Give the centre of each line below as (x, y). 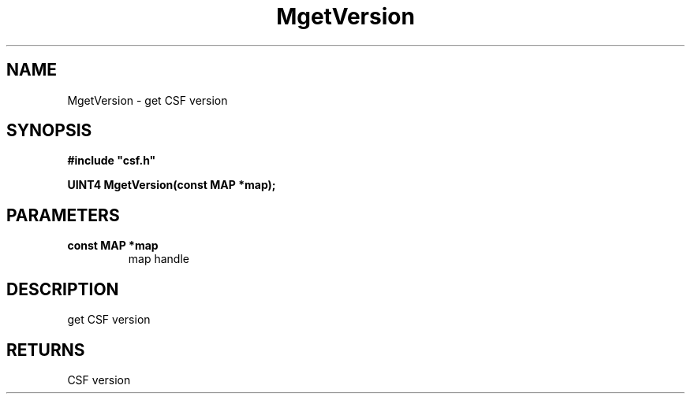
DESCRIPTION (63, 289)
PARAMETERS (63, 215)
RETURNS (46, 350)
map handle (159, 259)
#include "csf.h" (112, 161)
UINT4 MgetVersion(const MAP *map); (172, 185)
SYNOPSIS (49, 131)
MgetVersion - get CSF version (148, 100)
